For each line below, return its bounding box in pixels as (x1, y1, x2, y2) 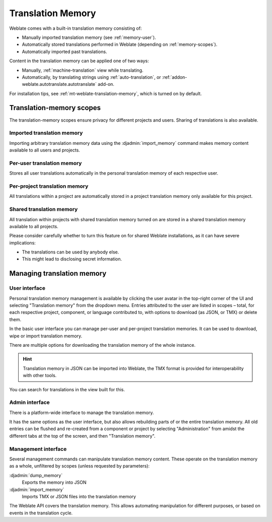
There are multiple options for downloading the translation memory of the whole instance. (9, 342, 196, 348)
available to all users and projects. (9, 147, 80, 153)
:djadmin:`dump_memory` (9, 472, 63, 478)
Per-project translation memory (9, 183, 89, 190)
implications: (9, 240, 36, 246)
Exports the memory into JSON (22, 480, 87, 486)
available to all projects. (9, 223, 58, 229)
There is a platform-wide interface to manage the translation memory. (9, 409, 154, 415)
